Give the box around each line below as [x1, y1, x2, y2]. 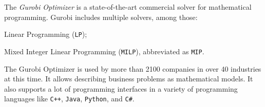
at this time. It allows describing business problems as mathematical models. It [4, 73, 253, 84]
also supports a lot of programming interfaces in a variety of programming [4, 83, 238, 94]
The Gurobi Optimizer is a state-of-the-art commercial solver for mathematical [4, 2, 252, 12]
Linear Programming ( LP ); [4, 29, 87, 39]
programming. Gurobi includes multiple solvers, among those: [4, 11, 198, 22]
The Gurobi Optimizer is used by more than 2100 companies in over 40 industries [4, 63, 261, 74]
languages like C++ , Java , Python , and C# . [4, 93, 135, 104]
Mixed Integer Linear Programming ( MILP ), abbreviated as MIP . [4, 46, 204, 56]
